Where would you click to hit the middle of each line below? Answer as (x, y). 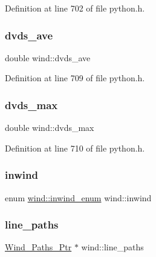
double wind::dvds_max (50, 128)
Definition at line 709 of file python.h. (75, 78)
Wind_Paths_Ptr (38, 247)
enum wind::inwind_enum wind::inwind (78, 197)
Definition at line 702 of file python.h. (75, 8)
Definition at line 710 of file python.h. (75, 148)
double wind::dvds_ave (48, 57)
